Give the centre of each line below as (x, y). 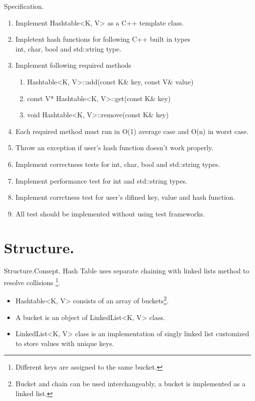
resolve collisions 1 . (32, 281)
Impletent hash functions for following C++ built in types (103, 39)
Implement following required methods (73, 65)
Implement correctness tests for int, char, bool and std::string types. (118, 164)
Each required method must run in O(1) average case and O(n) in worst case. (132, 131)
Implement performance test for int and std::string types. (101, 180)
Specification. (24, 6)
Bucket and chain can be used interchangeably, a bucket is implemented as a (130, 383)
